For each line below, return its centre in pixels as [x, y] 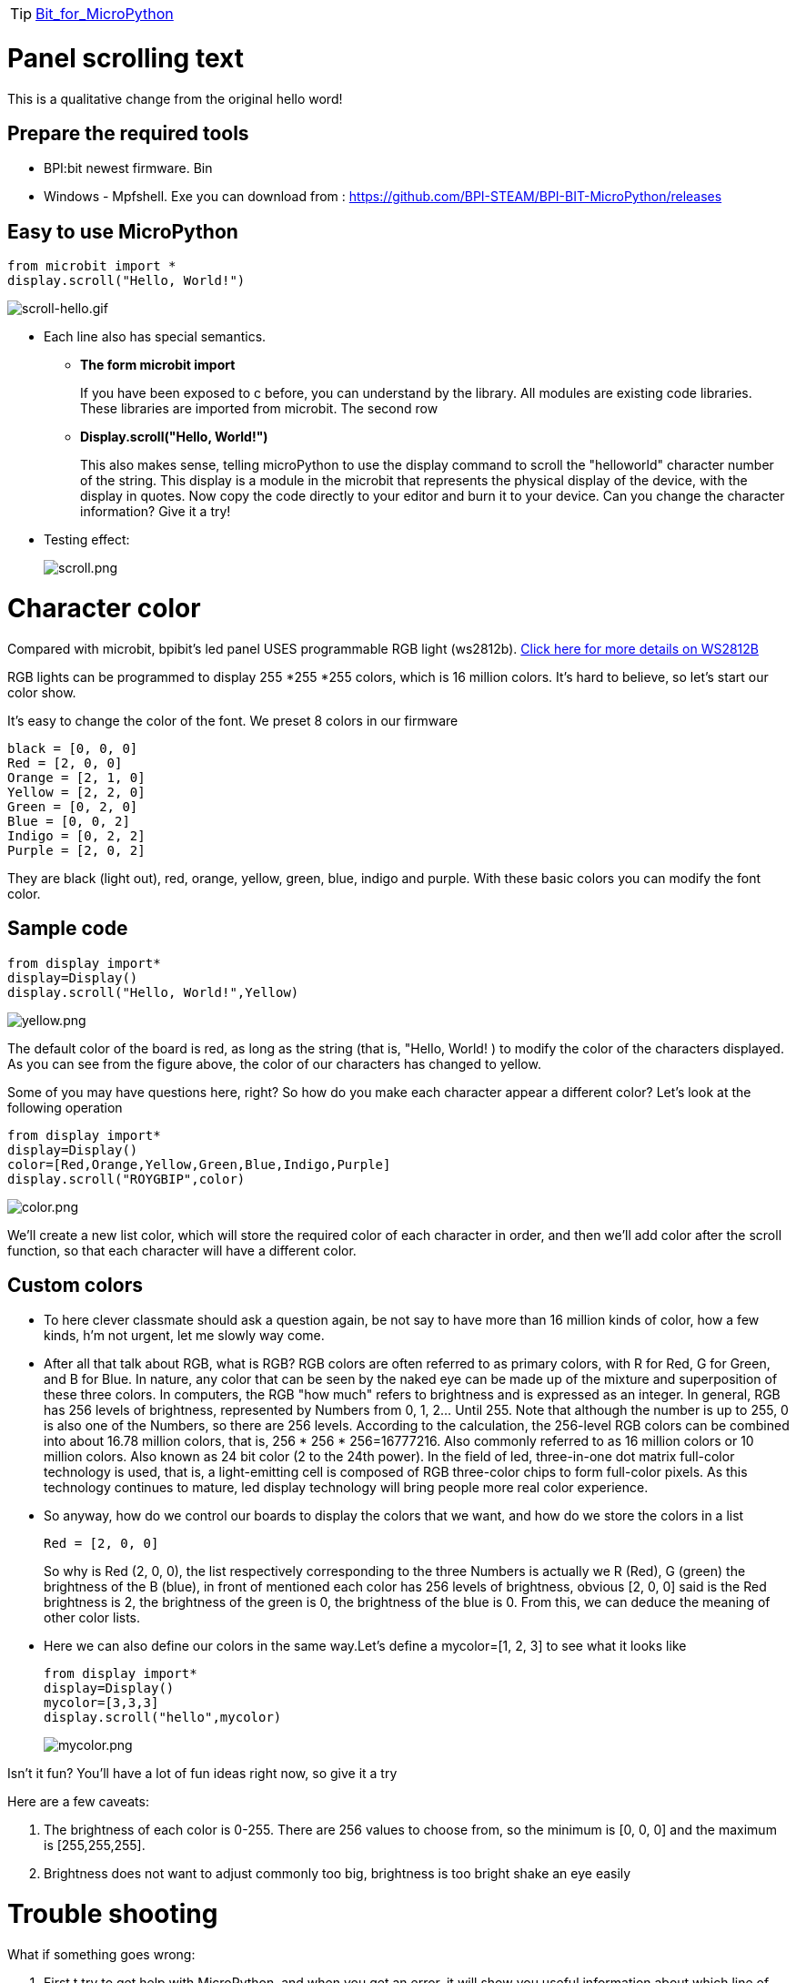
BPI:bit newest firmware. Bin [128, 168]
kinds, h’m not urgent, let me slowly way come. [184, 1336]
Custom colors [75, 1285]
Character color [104, 608]
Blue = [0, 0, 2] [69, 821]
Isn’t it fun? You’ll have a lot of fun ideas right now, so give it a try [202, 1774]
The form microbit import [158, 365]
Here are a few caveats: [78, 1802]
